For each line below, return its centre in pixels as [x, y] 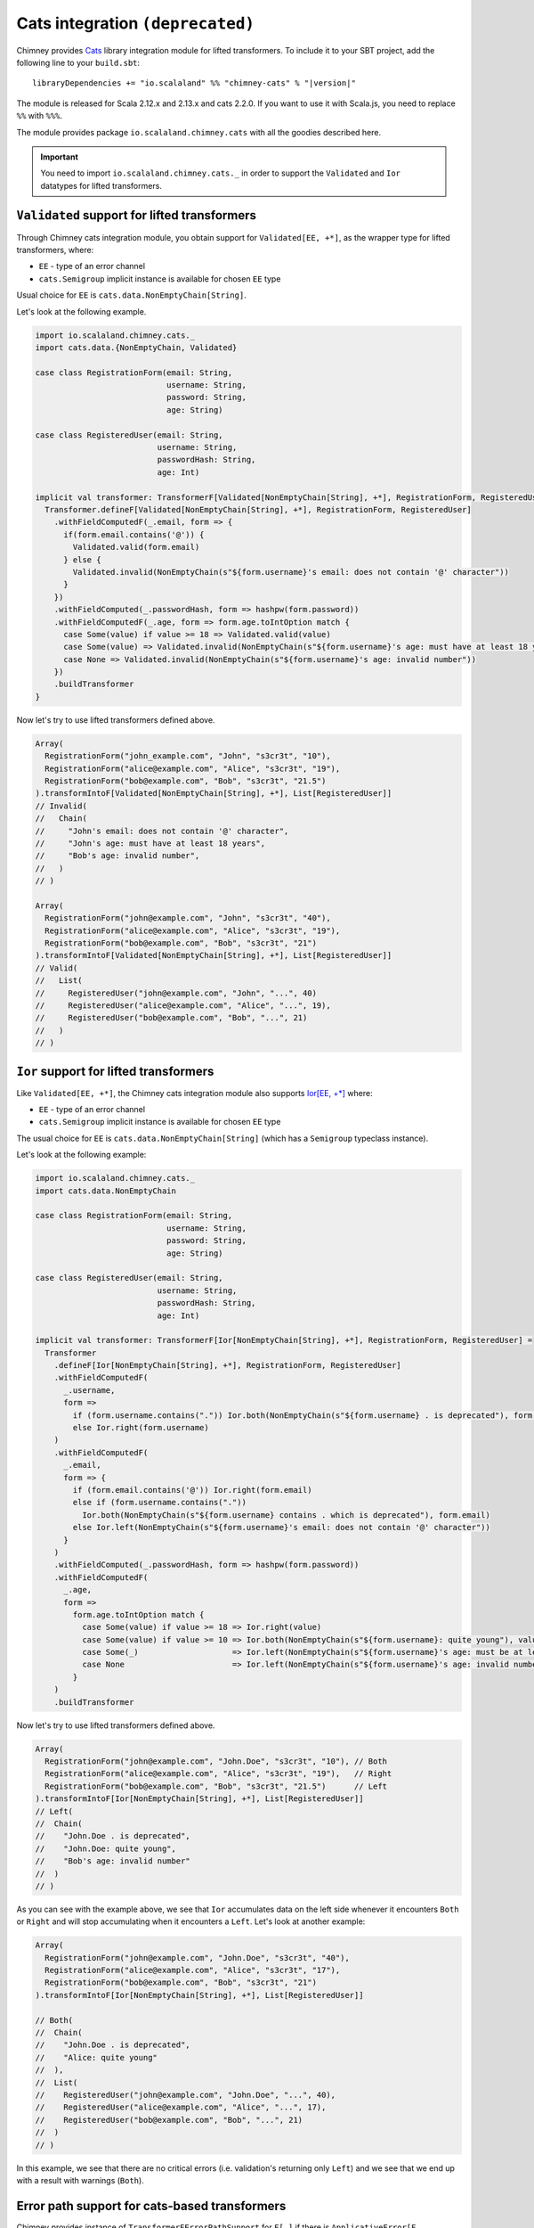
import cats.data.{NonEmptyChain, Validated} [136, 347]
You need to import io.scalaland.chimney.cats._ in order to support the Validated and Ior [220, 173]
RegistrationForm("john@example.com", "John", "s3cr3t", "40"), [188, 918]
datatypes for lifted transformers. [101, 185]
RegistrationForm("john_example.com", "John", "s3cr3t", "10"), [188, 756]
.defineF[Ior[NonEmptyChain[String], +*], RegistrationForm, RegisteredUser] [228, 1365]
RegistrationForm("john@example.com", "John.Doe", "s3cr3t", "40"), [198, 1958]
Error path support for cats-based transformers [151, 2206]
